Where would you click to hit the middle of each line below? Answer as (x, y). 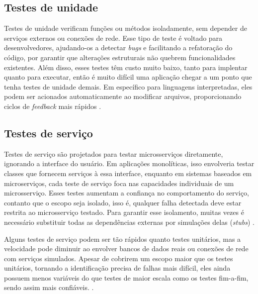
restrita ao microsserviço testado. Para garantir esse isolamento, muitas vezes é (124, 212)
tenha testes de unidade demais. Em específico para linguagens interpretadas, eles (128, 86)
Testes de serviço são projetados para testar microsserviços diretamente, (114, 153)
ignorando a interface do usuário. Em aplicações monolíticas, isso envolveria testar (129, 163)
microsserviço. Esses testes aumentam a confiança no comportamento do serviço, (127, 193)
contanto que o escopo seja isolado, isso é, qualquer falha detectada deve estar (123, 202)
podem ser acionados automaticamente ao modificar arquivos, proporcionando (123, 96)
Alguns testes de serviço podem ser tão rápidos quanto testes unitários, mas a (123, 239)
